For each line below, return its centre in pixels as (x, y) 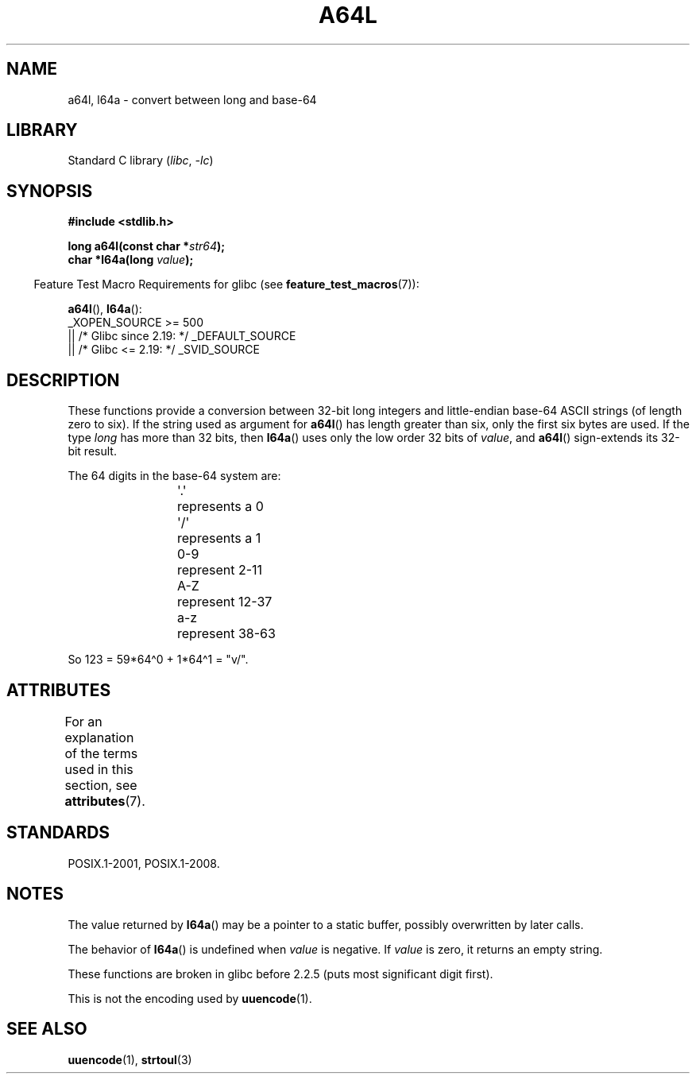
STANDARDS (58, 833)
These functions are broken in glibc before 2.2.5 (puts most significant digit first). (280, 974)
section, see (101, 785)
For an (83, 721)
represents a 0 (220, 507)
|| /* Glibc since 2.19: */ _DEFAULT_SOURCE (182, 336)
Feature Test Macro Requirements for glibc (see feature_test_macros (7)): (226, 285)
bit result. (92, 451)
